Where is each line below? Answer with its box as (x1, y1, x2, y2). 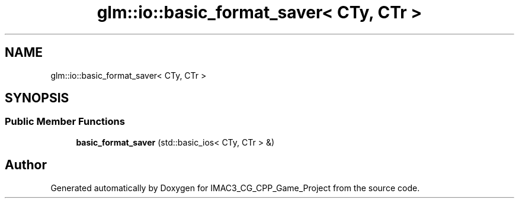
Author (5, 157, 47, 173)
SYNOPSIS (5, 91, 69, 106)
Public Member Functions (5, 115, 125, 128)
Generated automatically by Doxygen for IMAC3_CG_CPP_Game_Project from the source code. (50, 182, 420, 193)
